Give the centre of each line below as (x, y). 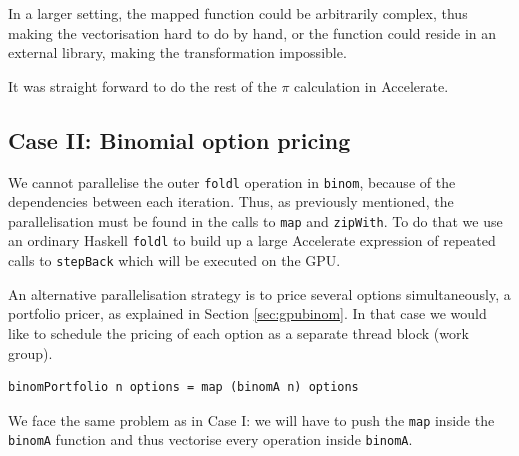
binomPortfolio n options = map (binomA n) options (183, 387)
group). (30, 352)
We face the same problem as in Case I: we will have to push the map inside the (251, 419)
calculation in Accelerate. (371, 85)
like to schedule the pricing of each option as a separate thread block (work (238, 332)
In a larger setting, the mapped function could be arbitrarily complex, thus (238, 13)
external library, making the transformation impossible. (177, 52)
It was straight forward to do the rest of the (142, 85)
